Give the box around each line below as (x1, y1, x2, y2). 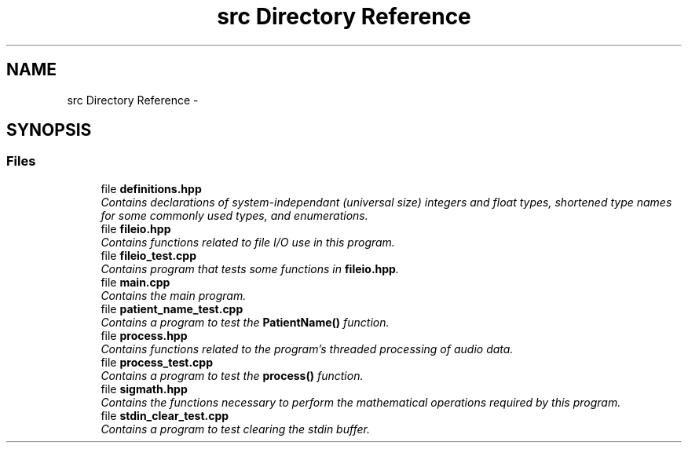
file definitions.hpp (101, 181, 202, 195)
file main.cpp (101, 275, 170, 289)
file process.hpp (101, 328, 188, 342)
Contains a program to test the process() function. (101, 368, 364, 382)
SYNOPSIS (6, 120, 92, 141)
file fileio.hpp (101, 221, 171, 235)
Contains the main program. (101, 288, 247, 302)
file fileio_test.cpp (101, 248, 196, 262)
